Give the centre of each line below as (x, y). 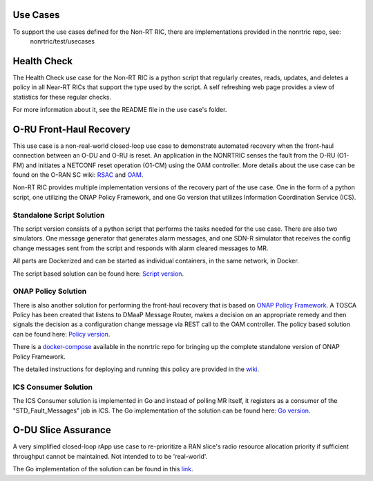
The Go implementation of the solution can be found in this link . (103, 469)
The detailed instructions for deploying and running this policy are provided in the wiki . (136, 369)
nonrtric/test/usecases (63, 41)
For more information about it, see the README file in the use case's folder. (120, 109)
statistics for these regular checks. (62, 97)
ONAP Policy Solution (50, 292)
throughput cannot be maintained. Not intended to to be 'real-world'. (110, 456)
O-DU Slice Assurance (62, 430)
